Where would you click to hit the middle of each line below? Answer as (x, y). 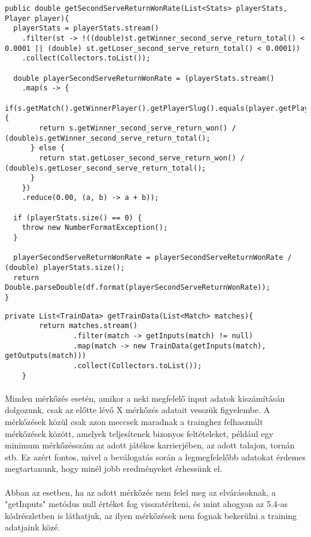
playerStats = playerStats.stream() (86, 28)
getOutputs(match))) (46, 356)
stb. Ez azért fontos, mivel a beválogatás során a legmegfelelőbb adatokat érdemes (155, 456)
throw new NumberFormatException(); (95, 228)
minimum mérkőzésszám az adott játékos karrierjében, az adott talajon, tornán (150, 445)
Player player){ (37, 18)
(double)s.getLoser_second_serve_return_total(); (106, 168)
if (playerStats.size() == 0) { (78, 218)
